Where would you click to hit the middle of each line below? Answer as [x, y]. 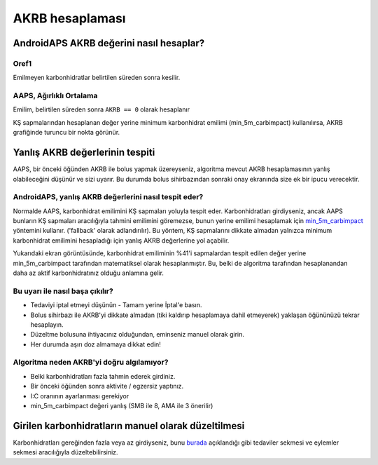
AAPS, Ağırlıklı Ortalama [55, 96]
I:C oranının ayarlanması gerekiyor [80, 396]
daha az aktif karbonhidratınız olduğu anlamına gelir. [89, 273]
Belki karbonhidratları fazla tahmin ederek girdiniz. [103, 376]
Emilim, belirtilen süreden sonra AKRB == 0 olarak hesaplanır [101, 109]
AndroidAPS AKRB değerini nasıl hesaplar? [109, 43]
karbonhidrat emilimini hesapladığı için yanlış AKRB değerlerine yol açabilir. [121, 240]
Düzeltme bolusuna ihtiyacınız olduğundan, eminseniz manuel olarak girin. [138, 335]
